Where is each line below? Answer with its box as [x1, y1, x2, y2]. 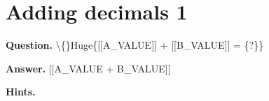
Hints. [6, 84, 36, 99]
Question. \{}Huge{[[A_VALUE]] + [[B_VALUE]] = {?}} [6, 38, 264, 52]
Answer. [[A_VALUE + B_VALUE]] [6, 61, 171, 75]
